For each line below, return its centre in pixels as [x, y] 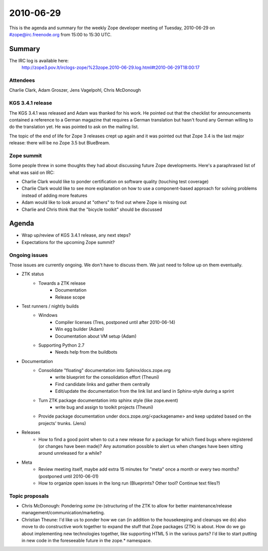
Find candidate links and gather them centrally [103, 384]
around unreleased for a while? [70, 453]
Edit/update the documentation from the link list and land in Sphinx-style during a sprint [145, 391]
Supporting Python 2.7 [61, 345]
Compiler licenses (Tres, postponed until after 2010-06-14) [115, 322]
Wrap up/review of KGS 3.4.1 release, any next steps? [76, 235]
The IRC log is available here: [39, 61]
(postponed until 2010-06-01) [68, 476]
